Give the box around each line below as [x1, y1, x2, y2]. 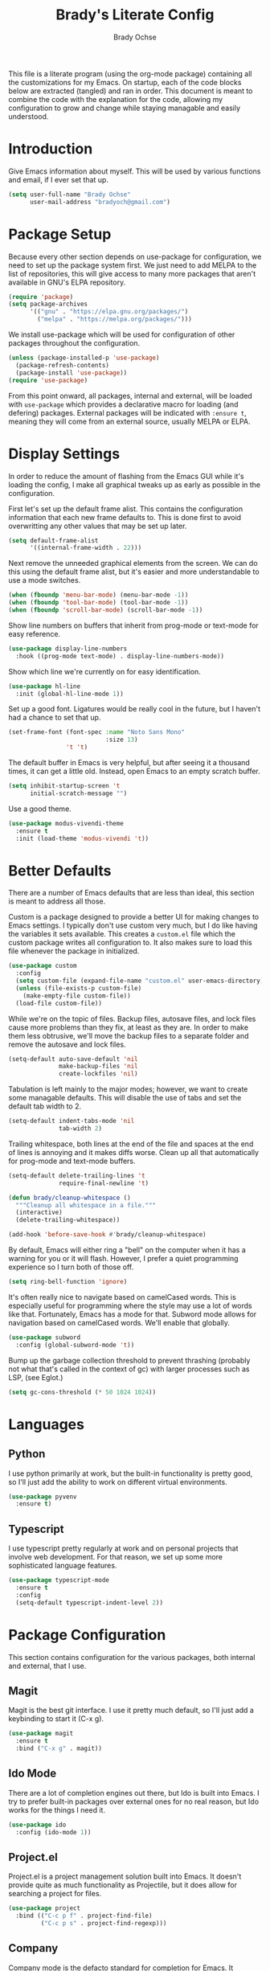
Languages [8, 1415, 84, 1433]
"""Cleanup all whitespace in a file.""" [15, 1201, 157, 1209]
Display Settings [8, 445, 121, 463]
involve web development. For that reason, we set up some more [8, 1552, 223, 1562]
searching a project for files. [8, 1889, 102, 1899]
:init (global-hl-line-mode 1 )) [15, 690, 125, 698]
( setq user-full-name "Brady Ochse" [8, 191, 131, 199]
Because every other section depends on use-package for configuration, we [8, 252, 262, 261]
